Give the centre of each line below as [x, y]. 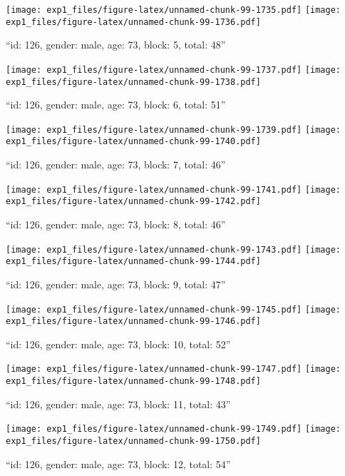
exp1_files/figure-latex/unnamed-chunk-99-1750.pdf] [133, 441]
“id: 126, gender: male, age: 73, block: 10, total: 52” [118, 344]
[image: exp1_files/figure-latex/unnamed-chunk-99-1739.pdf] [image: [174, 130]
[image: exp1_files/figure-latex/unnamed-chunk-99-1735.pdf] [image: [174, 10]
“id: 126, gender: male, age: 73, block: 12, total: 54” [118, 464]
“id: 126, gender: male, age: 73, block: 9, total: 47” [116, 284]
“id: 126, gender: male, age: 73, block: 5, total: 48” [116, 45]
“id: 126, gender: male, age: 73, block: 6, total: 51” [116, 105]
